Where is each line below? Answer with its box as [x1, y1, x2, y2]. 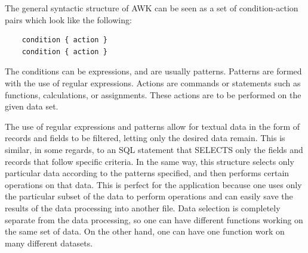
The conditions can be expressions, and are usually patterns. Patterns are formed [5, 65, 302, 77]
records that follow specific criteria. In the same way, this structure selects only [5, 155, 294, 167]
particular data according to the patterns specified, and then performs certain [5, 167, 289, 179]
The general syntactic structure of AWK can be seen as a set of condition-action [5, 2, 298, 14]
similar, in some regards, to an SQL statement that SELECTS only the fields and [5, 143, 303, 155]
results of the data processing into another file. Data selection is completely [5, 201, 281, 214]
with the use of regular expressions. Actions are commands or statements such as [5, 76, 301, 89]
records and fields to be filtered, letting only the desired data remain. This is [5, 132, 285, 144]
